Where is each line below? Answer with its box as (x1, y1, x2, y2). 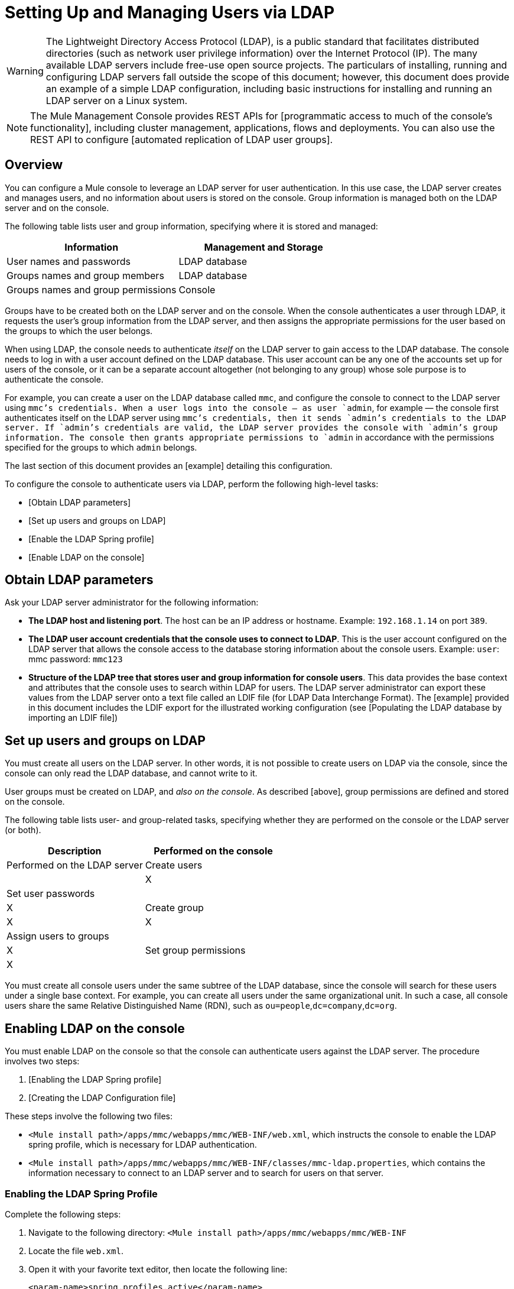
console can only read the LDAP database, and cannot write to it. (5, 768, 258, 779)
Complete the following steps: (5, 1209, 121, 1219)
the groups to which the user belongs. (5, 325, 153, 336)
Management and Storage (204, 241, 323, 253)
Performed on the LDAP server (6, 859, 143, 872)
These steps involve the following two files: (5, 1111, 173, 1122)
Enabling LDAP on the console (5, 1021, 185, 1036)
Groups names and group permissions (6, 283, 177, 296)
